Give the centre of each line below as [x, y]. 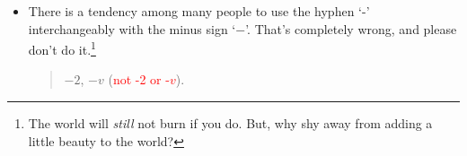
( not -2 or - [139, 79]
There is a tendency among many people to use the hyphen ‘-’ [199, 11]
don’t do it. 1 [62, 48]
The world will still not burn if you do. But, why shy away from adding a [230, 123]
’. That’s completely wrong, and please [351, 28]
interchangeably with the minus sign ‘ [132, 28]
